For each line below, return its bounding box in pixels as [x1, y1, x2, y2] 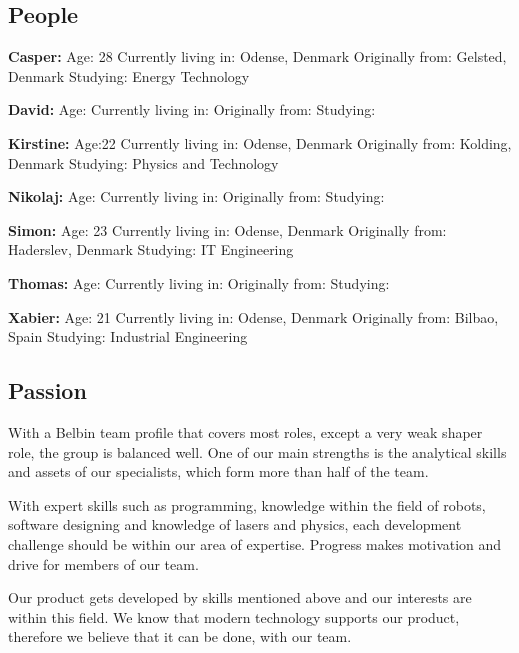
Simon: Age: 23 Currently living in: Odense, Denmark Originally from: [8, 219, 447, 240]
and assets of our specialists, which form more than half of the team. [8, 461, 429, 482]
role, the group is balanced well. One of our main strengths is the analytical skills [8, 441, 507, 462]
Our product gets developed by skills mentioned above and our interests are [8, 587, 472, 608]
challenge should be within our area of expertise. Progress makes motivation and [8, 533, 502, 554]
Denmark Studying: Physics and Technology [8, 152, 279, 173]
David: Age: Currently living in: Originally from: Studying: [8, 99, 376, 120]
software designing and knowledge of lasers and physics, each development [8, 514, 462, 535]
